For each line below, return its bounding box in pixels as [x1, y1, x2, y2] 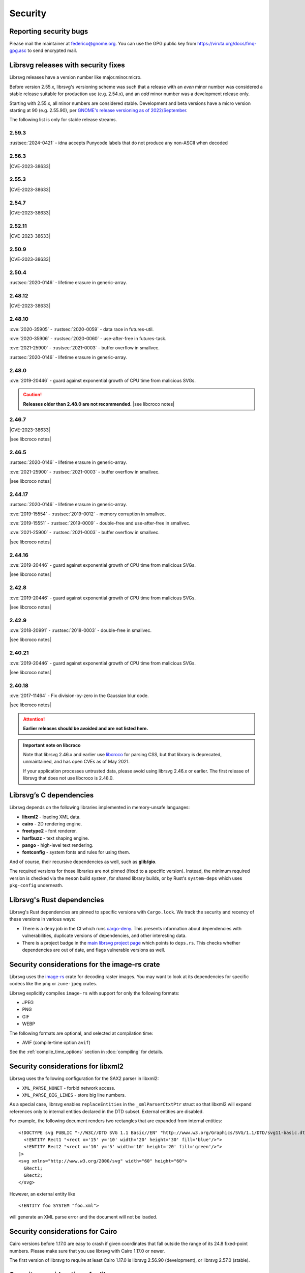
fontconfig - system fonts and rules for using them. [22, 849, 131, 855]
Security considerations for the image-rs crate [9, 960, 160, 968]
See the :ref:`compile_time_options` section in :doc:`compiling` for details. [9, 1049, 164, 1055]
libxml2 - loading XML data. [22, 814, 81, 820]
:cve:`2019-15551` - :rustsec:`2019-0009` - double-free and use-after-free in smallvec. [9, 520, 191, 527]
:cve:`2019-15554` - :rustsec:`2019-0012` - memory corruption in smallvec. [9, 511, 166, 517]
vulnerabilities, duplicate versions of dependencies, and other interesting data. [22, 932, 187, 939]
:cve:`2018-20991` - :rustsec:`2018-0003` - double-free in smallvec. [9, 627, 152, 633]
